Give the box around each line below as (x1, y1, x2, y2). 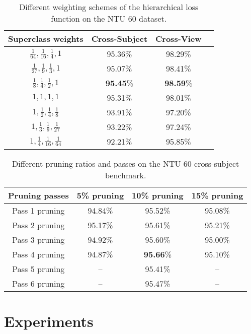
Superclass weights (8, 33, 83, 44)
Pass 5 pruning (12, 263, 65, 275)
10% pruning (132, 189, 184, 201)
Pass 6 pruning (12, 278, 65, 289)
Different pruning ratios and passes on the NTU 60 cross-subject (12, 158, 239, 169)
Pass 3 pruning (12, 234, 65, 245)
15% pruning (191, 189, 243, 201)
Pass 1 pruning (12, 205, 65, 216)
